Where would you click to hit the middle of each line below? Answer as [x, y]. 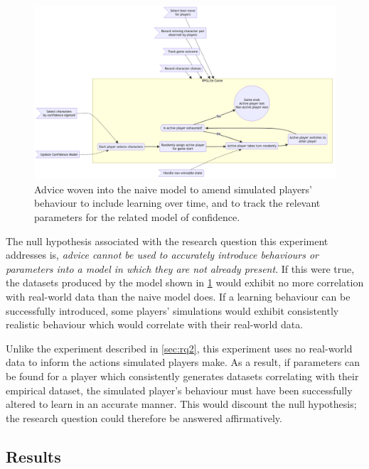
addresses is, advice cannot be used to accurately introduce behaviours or [162, 255]
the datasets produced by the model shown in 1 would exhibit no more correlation [185, 282]
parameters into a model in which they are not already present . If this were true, [180, 268]
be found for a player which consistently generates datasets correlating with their [182, 376]
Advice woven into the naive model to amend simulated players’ [173, 189]
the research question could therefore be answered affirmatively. [144, 417]
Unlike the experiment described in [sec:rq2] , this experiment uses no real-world [179, 348]
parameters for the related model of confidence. [137, 217]
